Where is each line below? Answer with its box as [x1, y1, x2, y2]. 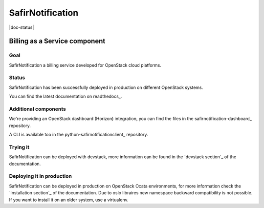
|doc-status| [9, 24, 34, 30]
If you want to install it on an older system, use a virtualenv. [9, 197, 129, 203]
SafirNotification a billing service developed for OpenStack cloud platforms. [9, 62, 161, 68]
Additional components [9, 105, 66, 112]
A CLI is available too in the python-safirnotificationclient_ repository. [9, 132, 149, 138]
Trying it [9, 144, 30, 150]
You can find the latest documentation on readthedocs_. [9, 93, 122, 100]
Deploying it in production [9, 173, 72, 180]
